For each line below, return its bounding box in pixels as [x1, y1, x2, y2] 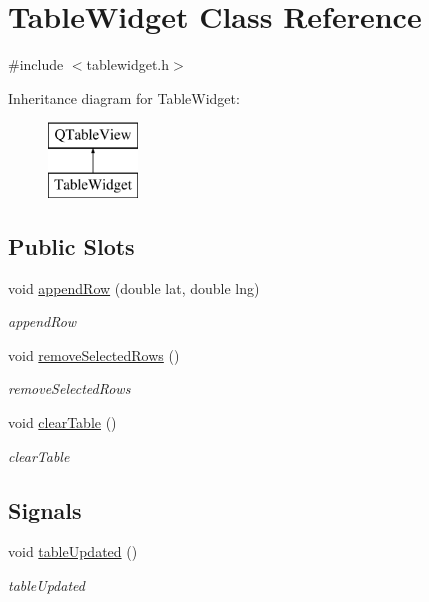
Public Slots [8, 230, 135, 261]
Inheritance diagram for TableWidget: [8, 87, 240, 108]
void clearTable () [8, 412, 117, 433]
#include [8, 54, 64, 75]
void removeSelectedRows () [8, 344, 180, 365]
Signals [8, 494, 82, 525]
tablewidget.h [86, 54, 170, 75]
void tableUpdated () [8, 541, 138, 562]
